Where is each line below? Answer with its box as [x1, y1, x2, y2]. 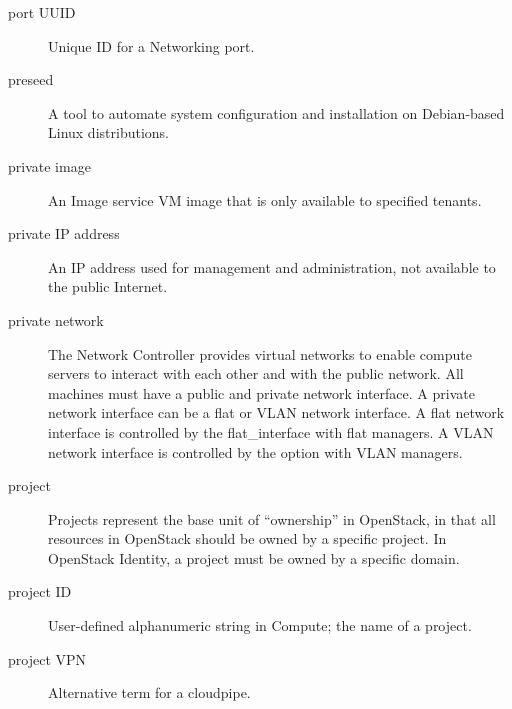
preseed [8, 69, 54, 90]
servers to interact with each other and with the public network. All [48, 363, 464, 384]
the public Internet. [48, 276, 168, 297]
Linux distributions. [48, 122, 169, 143]
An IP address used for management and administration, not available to [48, 256, 496, 277]
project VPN [8, 648, 87, 669]
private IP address [8, 223, 120, 244]
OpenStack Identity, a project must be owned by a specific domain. [48, 547, 460, 568]
